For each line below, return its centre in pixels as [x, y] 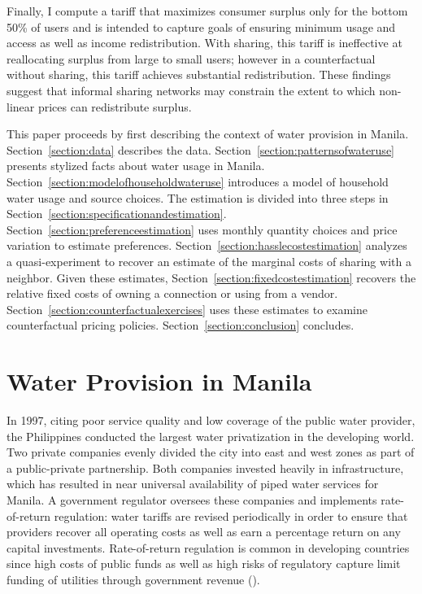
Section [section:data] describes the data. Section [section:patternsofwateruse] [200, 149]
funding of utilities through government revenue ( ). [133, 579]
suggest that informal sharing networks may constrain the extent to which [191, 90]
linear [21, 106]
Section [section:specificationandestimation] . [117, 214]
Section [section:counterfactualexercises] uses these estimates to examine [187, 309]
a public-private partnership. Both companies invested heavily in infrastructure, [205, 467]
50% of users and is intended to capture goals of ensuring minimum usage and [201, 26]
